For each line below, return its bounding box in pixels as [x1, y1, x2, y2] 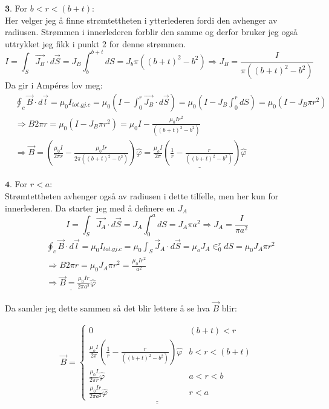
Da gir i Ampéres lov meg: [5, 79, 103, 91]
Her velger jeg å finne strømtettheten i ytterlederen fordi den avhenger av [5, 13, 278, 26]
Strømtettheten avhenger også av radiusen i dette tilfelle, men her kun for [5, 189, 279, 202]
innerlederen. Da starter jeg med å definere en [5, 201, 175, 214]
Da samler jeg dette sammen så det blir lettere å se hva [5, 301, 210, 314]
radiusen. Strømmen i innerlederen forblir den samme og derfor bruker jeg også [5, 25, 298, 38]
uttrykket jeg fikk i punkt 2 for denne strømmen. [5, 37, 186, 50]
